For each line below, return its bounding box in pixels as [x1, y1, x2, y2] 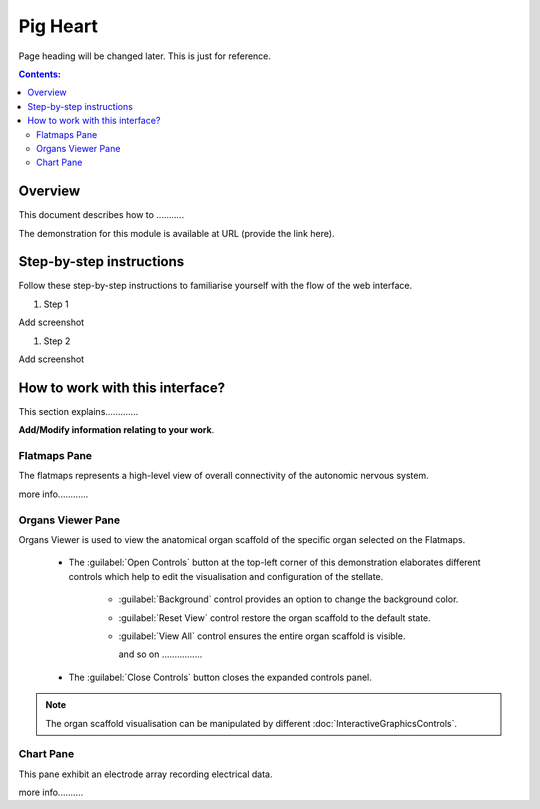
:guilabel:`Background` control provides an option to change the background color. [118, 593, 459, 605]
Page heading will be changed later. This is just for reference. [18, 50, 272, 62]
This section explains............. [18, 405, 139, 417]
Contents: [18, 68, 62, 80]
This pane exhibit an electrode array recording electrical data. [18, 768, 273, 780]
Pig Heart [18, 15, 99, 37]
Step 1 [43, 298, 69, 310]
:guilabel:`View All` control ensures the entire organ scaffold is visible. [118, 630, 406, 642]
